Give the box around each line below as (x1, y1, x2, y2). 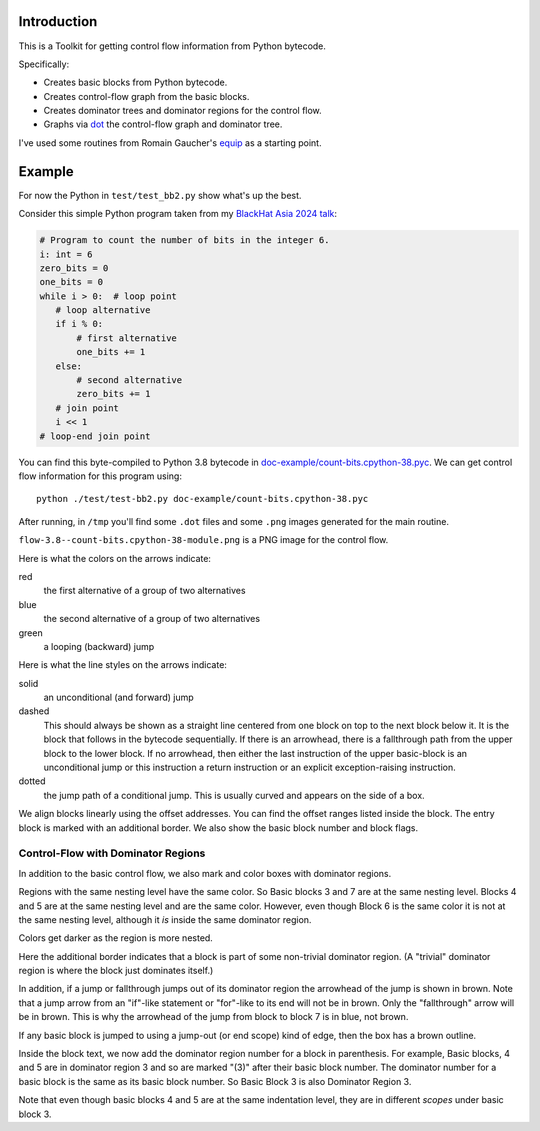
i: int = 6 (39, 248, 93, 260)
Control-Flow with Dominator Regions (18, 846, 206, 860)
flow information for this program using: (18, 470, 182, 482)
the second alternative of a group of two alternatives (43, 613, 260, 625)
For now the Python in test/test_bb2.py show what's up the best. (18, 189, 302, 201)
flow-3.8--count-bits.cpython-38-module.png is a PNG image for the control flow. (18, 534, 389, 546)
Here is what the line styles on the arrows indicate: (18, 659, 227, 671)
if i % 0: (55, 318, 104, 330)
